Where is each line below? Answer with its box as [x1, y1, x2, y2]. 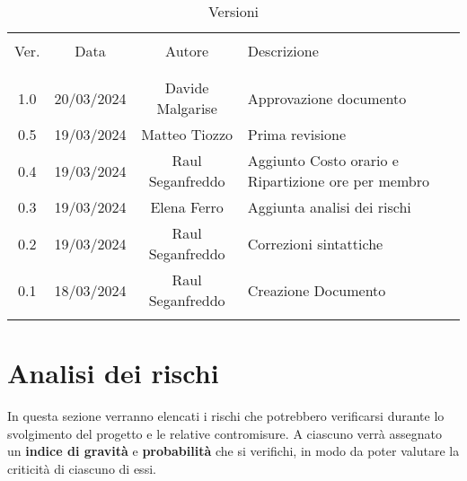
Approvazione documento [247, 87, 407, 109]
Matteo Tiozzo [141, 124, 233, 144]
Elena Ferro [150, 197, 224, 217]
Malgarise [156, 98, 217, 118]
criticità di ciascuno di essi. [7, 459, 156, 477]
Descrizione [247, 40, 319, 61]
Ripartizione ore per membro [247, 171, 429, 191]
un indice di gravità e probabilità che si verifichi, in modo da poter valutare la [7, 442, 460, 460]
